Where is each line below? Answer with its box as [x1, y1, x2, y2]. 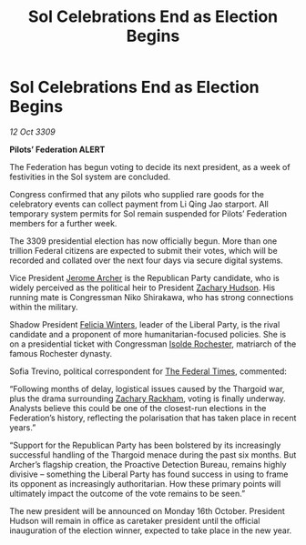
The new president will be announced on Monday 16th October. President [9, 505, 285, 516]
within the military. [9, 301, 78, 312]
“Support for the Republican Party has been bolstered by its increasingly [9, 439, 281, 450]
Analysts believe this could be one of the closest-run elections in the [9, 402, 267, 413]
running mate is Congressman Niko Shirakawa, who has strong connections [9, 291, 294, 302]
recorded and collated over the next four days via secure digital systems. [9, 255, 284, 266]
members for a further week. [9, 217, 117, 228]
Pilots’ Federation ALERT [9, 144, 106, 155]
